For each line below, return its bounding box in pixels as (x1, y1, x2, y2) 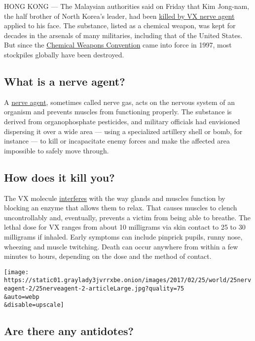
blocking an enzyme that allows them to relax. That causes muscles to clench (4, 202, 237, 213)
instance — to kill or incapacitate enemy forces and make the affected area (4, 136, 230, 146)
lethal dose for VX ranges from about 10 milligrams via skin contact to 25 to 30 (4, 222, 246, 232)
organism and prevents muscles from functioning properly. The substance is (4, 106, 232, 117)
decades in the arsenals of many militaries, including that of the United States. (4, 30, 243, 40)
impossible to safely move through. (4, 145, 109, 155)
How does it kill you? (4, 169, 115, 185)
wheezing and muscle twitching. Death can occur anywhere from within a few (4, 241, 238, 251)
